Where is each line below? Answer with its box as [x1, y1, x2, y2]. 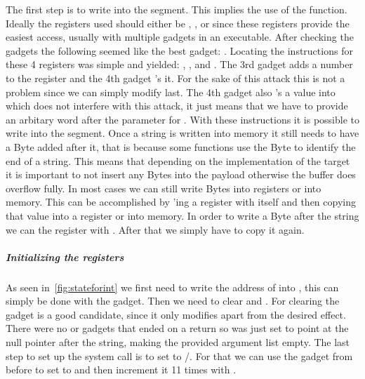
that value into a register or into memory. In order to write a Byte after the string [6, 208, 359, 222]
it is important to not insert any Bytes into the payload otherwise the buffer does [6, 167, 356, 182]
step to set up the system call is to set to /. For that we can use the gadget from [6, 348, 353, 363]
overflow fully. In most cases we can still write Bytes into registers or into [6, 180, 321, 195]
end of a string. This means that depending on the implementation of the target [6, 153, 350, 168]
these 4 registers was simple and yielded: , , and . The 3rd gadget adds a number [6, 57, 353, 72]
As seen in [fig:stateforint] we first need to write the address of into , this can [6, 279, 339, 294]
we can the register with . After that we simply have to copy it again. [6, 222, 305, 237]
